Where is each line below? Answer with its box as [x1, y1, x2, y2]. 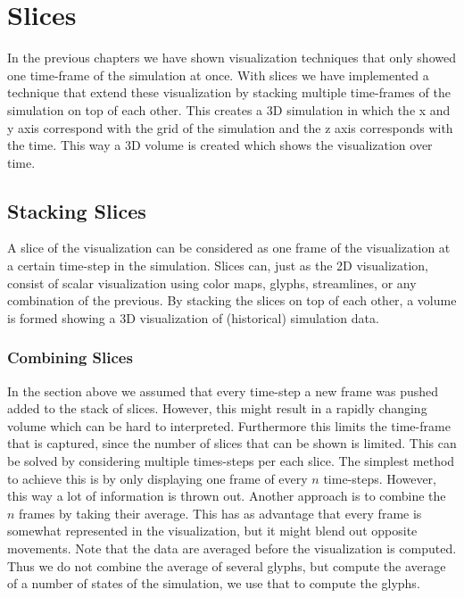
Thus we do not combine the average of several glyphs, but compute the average [7, 556, 446, 575]
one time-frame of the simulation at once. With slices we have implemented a [7, 65, 429, 84]
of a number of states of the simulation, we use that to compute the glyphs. [7, 574, 420, 593]
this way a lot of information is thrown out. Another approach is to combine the [7, 486, 446, 505]
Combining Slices [7, 346, 133, 369]
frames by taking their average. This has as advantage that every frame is [19, 503, 422, 522]
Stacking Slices [7, 196, 146, 224]
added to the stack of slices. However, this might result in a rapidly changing [7, 399, 427, 418]
